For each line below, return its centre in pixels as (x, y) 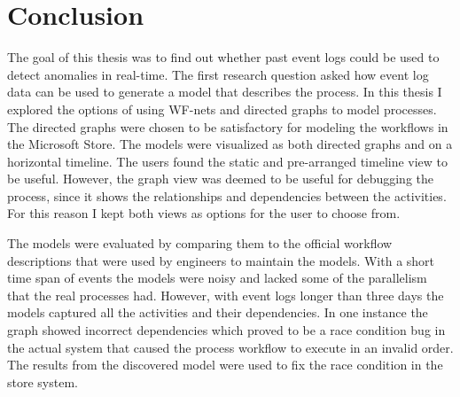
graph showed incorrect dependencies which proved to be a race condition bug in (226, 330)
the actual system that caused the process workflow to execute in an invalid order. (230, 347)
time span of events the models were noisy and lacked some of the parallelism (217, 278)
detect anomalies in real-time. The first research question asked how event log (218, 74)
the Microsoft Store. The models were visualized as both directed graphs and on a (230, 144)
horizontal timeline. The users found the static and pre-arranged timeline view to (228, 161)
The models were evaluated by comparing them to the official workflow (200, 243)
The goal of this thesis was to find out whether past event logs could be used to (223, 57)
